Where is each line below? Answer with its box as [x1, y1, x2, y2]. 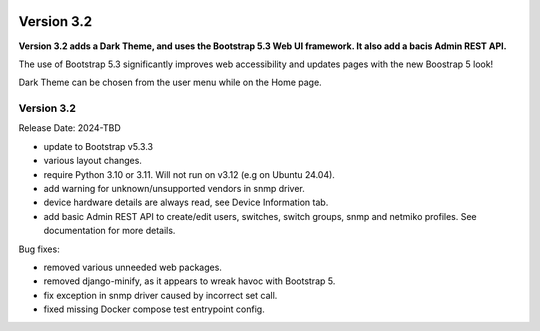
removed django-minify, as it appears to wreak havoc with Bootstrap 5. [43, 275, 336, 287]
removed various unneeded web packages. [43, 261, 222, 273]
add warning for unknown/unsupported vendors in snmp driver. [43, 183, 305, 194]
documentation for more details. [43, 225, 176, 237]
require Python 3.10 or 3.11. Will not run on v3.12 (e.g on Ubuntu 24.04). [43, 168, 335, 180]
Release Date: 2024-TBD [18, 122, 121, 134]
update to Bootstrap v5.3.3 [43, 140, 154, 152]
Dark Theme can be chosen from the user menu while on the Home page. [18, 76, 322, 89]
